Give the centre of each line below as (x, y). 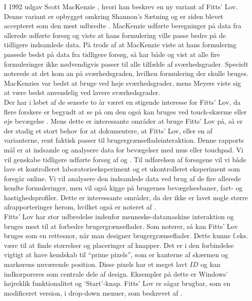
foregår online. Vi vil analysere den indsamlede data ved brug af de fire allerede (122, 178)
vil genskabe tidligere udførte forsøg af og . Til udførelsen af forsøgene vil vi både (125, 159)
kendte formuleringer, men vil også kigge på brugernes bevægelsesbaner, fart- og (123, 188)
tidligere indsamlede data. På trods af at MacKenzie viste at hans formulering (120, 45)
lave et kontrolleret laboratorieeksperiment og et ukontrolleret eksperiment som (122, 169)
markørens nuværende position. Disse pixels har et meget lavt (96, 264)
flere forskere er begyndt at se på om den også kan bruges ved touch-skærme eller (126, 111)
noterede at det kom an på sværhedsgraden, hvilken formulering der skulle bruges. (126, 73)
